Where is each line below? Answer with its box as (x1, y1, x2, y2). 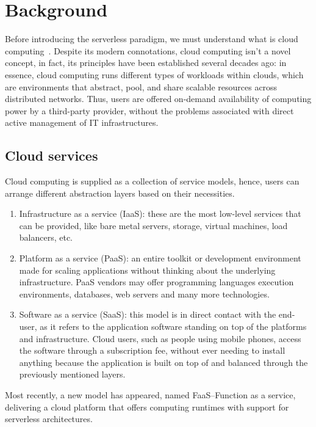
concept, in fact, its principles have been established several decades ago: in (5, 56, 287, 69)
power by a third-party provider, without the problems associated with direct (5, 104, 294, 117)
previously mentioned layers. (19, 368, 126, 381)
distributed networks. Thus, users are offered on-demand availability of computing (5, 92, 312, 105)
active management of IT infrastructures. (5, 116, 159, 129)
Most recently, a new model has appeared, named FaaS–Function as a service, (5, 388, 296, 401)
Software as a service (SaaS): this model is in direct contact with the (19, 308, 276, 321)
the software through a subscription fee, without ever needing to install (19, 344, 285, 357)
